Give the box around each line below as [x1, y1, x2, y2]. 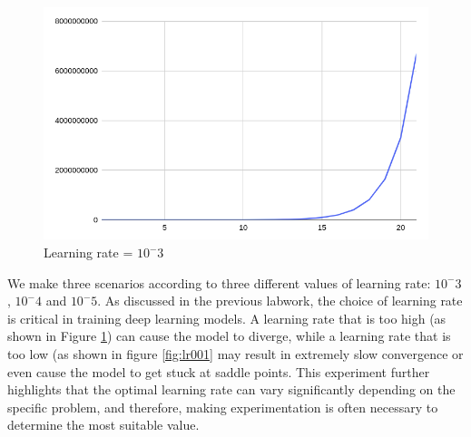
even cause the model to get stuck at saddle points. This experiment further [7, 362, 430, 381]
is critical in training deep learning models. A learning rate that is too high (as [7, 308, 446, 327]
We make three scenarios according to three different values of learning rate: [7, 273, 431, 292]
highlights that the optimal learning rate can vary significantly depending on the [7, 380, 456, 399]
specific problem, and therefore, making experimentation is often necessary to [7, 397, 438, 416]
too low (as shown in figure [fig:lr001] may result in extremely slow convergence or [7, 345, 464, 363]
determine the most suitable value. [7, 415, 200, 434]
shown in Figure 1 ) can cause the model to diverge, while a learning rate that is [7, 326, 451, 345]
